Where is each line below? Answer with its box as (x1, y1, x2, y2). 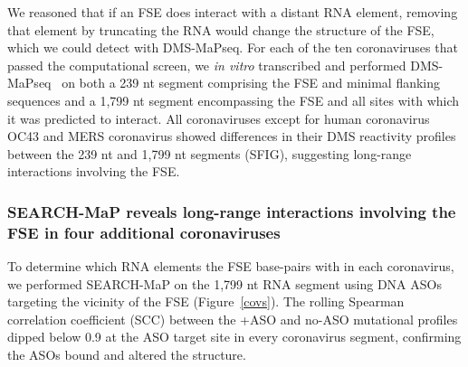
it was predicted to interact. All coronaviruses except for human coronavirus (7, 108, 430, 127)
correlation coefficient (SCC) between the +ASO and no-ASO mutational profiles (7, 309, 458, 328)
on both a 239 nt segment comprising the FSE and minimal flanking (62, 73, 441, 92)
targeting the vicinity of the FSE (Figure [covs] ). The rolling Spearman (7, 292, 405, 311)
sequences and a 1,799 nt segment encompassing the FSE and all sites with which (7, 90, 460, 109)
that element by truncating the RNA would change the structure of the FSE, (7, 20, 435, 39)
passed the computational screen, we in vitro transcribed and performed (7, 55, 406, 74)
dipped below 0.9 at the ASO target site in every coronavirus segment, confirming (7, 327, 462, 346)
